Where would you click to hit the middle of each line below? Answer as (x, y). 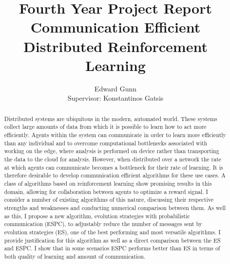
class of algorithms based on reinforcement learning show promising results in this (108, 183)
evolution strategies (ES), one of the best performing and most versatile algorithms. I (112, 232)
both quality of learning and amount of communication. (75, 256)
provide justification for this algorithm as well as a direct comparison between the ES (112, 240)
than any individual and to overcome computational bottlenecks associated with (106, 143)
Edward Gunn (115, 88)
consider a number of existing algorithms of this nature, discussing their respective (109, 200)
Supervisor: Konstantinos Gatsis (115, 98)
